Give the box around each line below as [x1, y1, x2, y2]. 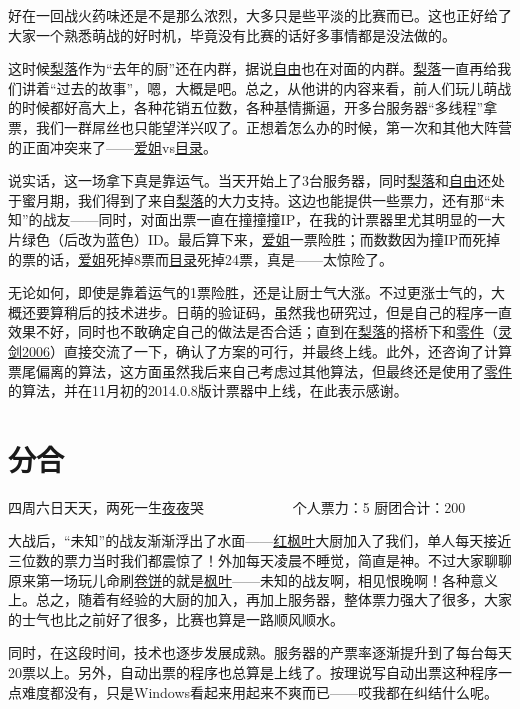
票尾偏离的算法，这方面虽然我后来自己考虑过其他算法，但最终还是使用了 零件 [8, 360, 512, 381]
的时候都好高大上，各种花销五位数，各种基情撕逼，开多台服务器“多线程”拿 [8, 97, 498, 118]
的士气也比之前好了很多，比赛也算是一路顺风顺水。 [8, 608, 344, 629]
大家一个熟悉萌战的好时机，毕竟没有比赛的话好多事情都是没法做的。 [8, 24, 456, 45]
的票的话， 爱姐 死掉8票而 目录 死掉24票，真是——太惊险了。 [8, 248, 393, 269]
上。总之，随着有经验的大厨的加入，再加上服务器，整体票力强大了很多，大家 [8, 589, 512, 610]
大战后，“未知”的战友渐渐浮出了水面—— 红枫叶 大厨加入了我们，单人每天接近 [8, 530, 512, 551]
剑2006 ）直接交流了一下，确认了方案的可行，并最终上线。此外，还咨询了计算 [8, 340, 512, 361]
